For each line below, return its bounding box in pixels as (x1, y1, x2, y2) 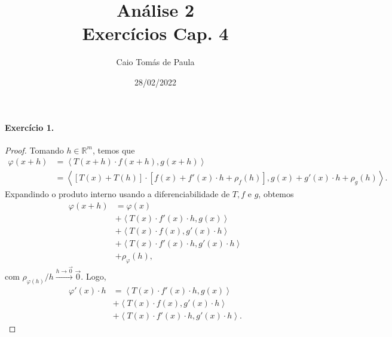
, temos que (92, 143, 135, 156)
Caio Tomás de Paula (116, 56, 195, 68)
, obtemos (258, 188, 294, 200)
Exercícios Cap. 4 (82, 21, 229, 45)
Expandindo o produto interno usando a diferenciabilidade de (5, 188, 230, 200)
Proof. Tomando (5, 143, 64, 156)
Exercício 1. (5, 121, 54, 133)
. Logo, (81, 270, 106, 283)
